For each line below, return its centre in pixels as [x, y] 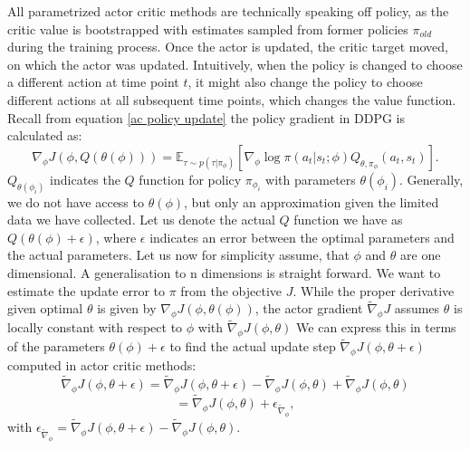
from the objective [231, 290]
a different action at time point [93, 82]
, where [116, 237]
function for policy [190, 179]
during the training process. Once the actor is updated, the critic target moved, [228, 47]
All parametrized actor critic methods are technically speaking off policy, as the [228, 11]
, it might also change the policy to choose [305, 82]
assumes [417, 308]
